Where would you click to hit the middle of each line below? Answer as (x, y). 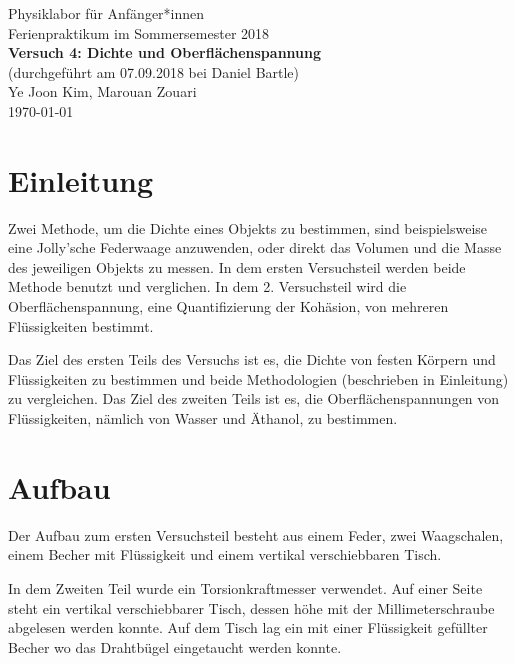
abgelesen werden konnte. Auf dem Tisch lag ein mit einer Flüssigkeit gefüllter (248, 627)
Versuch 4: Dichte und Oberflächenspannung (165, 52)
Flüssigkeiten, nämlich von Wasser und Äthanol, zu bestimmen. (203, 418)
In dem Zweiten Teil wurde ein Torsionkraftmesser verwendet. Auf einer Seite (245, 587)
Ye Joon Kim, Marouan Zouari (102, 91)
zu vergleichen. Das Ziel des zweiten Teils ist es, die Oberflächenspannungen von (254, 398)
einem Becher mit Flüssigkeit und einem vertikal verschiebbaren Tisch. (225, 554)
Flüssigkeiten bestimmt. (81, 325)
